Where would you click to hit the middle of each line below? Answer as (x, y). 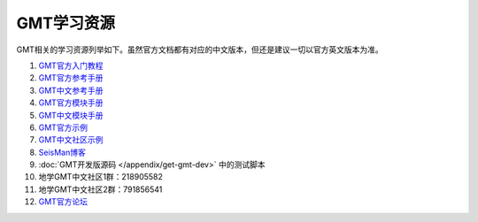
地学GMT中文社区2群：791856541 (100, 189)
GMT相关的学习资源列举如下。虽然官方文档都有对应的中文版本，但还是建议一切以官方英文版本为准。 (200, 50)
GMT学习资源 (66, 23)
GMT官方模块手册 (71, 103)
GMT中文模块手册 (71, 115)
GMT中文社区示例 (71, 140)
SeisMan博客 (62, 152)
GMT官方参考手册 (71, 78)
